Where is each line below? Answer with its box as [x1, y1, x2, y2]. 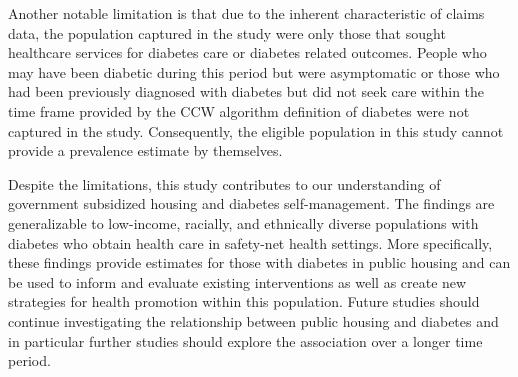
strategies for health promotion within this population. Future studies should [8, 291, 480, 312]
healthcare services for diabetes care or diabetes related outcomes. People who [8, 42, 487, 63]
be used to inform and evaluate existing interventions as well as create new [8, 271, 467, 292]
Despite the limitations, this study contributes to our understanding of [8, 173, 441, 194]
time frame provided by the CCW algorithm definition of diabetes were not [8, 100, 470, 121]
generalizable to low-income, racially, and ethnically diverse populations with [8, 212, 479, 233]
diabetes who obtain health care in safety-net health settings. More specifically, [8, 232, 493, 253]
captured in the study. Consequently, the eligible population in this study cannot [8, 120, 504, 141]
